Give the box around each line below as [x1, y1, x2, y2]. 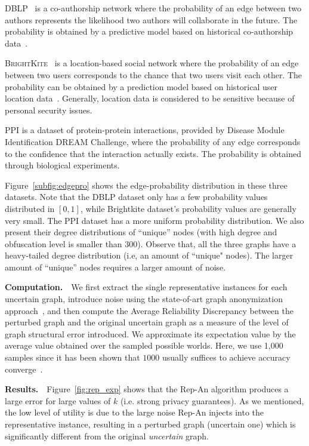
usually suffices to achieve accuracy [162, 351, 291, 364]
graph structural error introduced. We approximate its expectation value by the [5, 327, 296, 340]
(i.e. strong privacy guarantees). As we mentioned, [120, 394, 304, 407]
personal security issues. [5, 103, 92, 116]
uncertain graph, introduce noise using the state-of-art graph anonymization [5, 293, 283, 305]
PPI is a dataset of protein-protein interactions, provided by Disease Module [5, 124, 285, 136]
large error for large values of [5, 394, 111, 407]
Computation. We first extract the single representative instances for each [5, 281, 288, 293]
